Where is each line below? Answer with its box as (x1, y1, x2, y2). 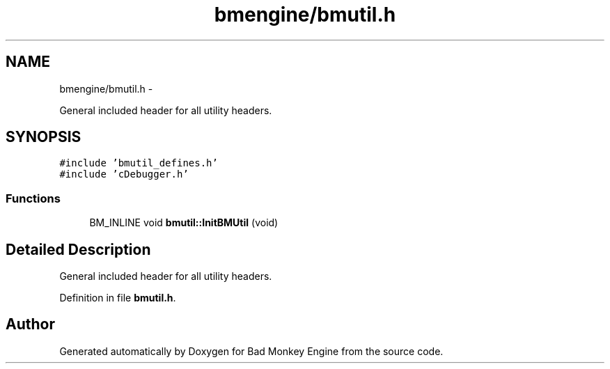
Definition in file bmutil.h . (59, 292, 176, 304)
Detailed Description (6, 240, 151, 258)
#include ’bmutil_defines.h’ (59, 157, 218, 169)
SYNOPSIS (6, 128, 81, 146)
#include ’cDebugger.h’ (59, 168, 189, 180)
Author (6, 315, 55, 333)
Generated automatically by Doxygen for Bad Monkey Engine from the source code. (59, 345, 444, 357)
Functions (6, 191, 61, 205)
